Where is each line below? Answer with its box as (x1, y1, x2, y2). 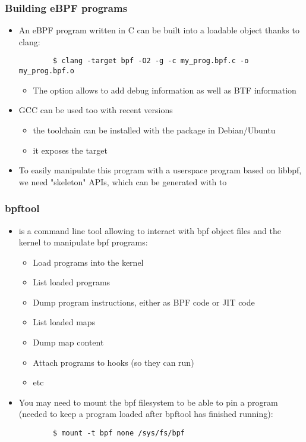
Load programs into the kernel (33, 256, 144, 268)
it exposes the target (33, 144, 108, 156)
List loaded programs (33, 276, 111, 288)
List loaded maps (33, 316, 96, 328)
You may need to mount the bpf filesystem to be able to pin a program (18, 396, 278, 408)
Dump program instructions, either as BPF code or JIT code (33, 295, 255, 308)
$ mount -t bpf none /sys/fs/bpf (53, 429, 185, 438)
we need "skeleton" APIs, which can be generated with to (18, 175, 227, 188)
